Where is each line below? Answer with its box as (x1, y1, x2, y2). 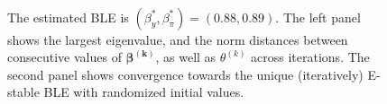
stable (7, 82, 40, 101)
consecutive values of (7, 48, 122, 66)
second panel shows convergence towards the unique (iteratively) (7, 65, 364, 83)
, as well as (155, 48, 217, 66)
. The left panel (275, 7, 361, 26)
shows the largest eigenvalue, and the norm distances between (7, 30, 348, 48)
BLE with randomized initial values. (43, 82, 244, 101)
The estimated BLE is (7, 7, 129, 26)
